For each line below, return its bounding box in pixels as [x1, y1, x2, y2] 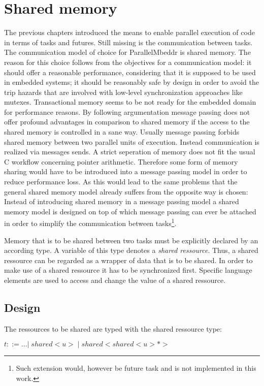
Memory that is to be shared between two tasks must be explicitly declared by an [4, 235, 258, 245]
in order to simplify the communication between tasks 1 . [4, 216, 177, 229]
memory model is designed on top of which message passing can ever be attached [4, 206, 256, 216]
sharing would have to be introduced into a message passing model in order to [4, 166, 247, 177]
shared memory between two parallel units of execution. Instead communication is [4, 136, 259, 147]
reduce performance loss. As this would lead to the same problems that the [4, 176, 238, 187]
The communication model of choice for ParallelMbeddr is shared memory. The [4, 47, 251, 57]
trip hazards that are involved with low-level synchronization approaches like [4, 86, 243, 97]
